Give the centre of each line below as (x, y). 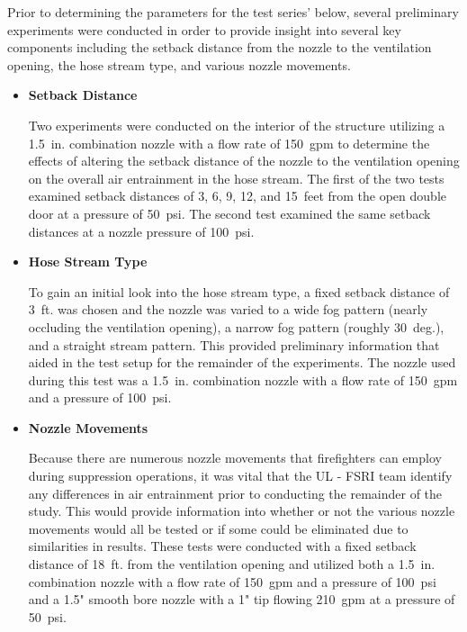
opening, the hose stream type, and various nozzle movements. (179, 64)
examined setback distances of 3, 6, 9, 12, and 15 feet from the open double (237, 196)
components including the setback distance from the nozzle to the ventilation (220, 47)
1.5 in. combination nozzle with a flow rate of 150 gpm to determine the (229, 143)
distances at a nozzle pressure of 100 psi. (141, 231)
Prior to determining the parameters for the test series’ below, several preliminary (233, 12)
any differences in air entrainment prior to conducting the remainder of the (235, 493)
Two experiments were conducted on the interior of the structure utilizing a (237, 125)
